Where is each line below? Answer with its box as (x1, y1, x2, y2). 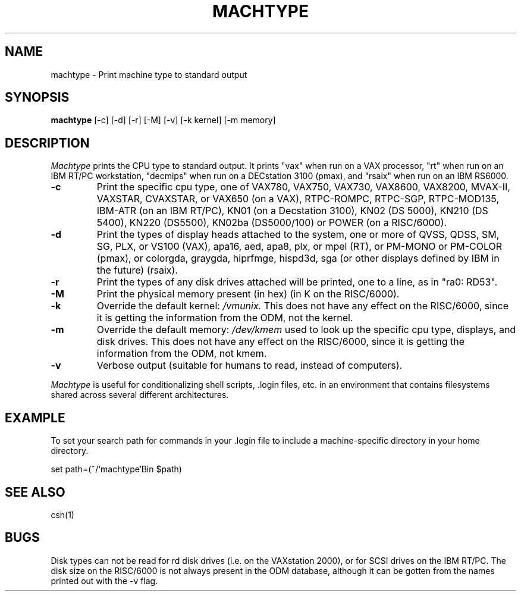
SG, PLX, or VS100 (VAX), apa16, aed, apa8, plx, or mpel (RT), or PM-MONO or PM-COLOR (96, 240, 503, 253)
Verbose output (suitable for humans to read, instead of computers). (96, 359, 403, 372)
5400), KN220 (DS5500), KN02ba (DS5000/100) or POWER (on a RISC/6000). (96, 217, 447, 229)
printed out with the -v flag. (51, 575, 158, 586)
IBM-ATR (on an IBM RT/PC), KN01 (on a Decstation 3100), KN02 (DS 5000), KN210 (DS (96, 205, 488, 217)
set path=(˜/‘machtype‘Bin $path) (51, 464, 182, 475)
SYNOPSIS (5, 90, 70, 105)
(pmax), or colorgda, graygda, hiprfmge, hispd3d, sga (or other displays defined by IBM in (96, 252, 500, 265)
